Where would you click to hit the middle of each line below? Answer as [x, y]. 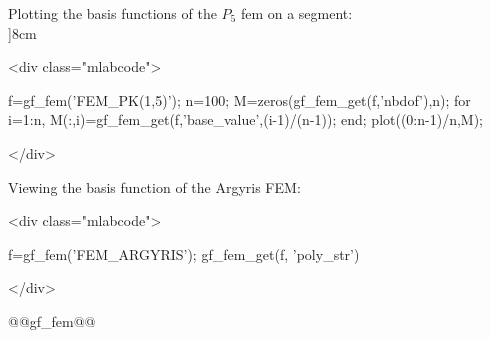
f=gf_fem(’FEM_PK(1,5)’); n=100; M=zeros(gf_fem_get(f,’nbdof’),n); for [239, 99]
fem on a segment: [296, 13]
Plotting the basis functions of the [112, 13]
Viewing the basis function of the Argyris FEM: [154, 186]
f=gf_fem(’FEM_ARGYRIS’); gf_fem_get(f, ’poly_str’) [184, 253]
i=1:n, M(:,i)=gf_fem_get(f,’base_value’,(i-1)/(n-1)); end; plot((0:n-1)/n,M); [246, 119]
